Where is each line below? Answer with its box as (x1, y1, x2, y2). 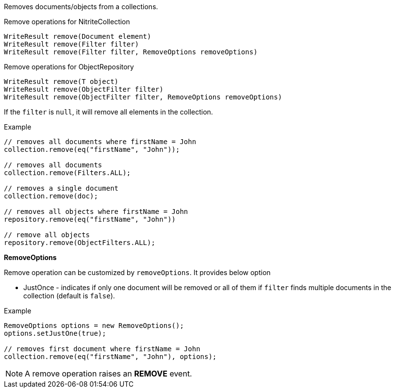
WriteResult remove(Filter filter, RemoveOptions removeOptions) (4, 48, 258, 56)
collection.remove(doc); (4, 192, 98, 200)
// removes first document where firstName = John (4, 345, 200, 353)
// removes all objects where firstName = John (4, 208, 188, 215)
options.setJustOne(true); (4, 329, 106, 337)
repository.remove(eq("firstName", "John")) (4, 215, 176, 223)
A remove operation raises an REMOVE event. (25, 369, 192, 378)
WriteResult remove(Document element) (4, 33, 151, 40)
